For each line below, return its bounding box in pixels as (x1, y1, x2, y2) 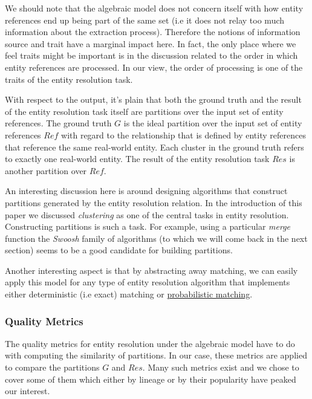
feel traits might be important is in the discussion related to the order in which (5, 49, 298, 62)
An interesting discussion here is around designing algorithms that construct (5, 184, 288, 197)
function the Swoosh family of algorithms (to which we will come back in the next (5, 232, 308, 244)
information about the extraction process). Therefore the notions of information (5, 25, 301, 38)
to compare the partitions (5, 361, 100, 374)
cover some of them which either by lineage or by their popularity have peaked (5, 372, 296, 385)
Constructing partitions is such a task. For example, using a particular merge (5, 220, 291, 233)
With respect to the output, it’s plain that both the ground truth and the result (5, 93, 302, 106)
